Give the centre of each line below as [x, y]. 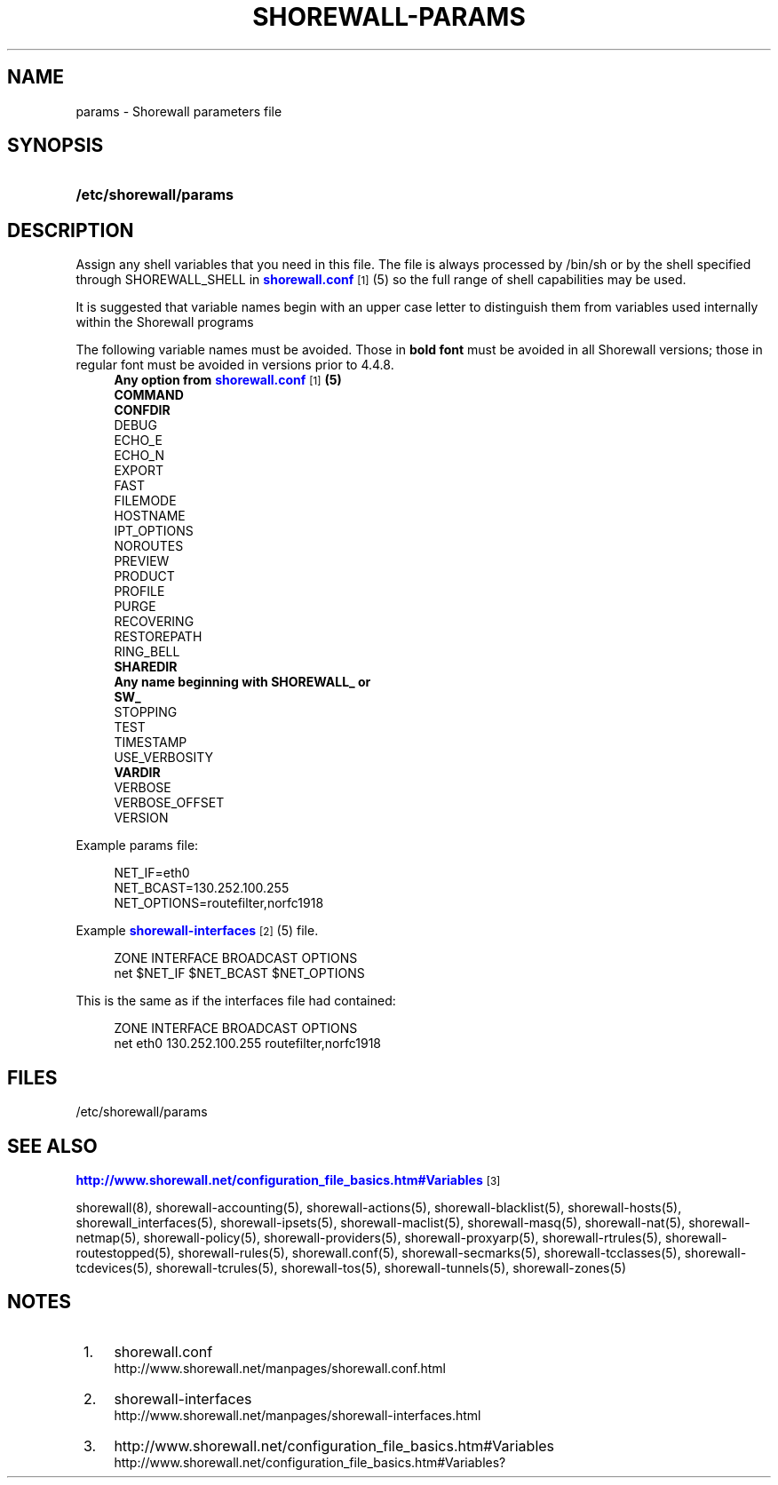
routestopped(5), [125, 1252]
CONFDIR [142, 410]
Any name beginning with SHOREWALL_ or [242, 682]
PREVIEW [142, 561]
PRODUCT [144, 576]
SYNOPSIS [56, 146]
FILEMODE [145, 501]
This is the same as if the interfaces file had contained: [236, 1001]
